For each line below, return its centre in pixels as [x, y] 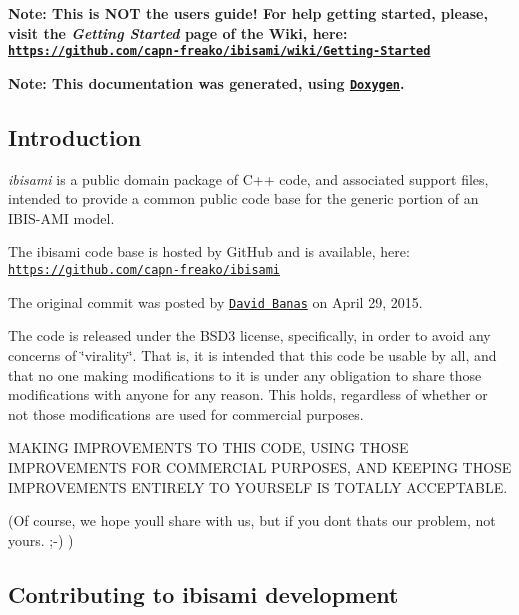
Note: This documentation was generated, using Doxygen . [206, 82]
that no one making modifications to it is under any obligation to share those [245, 374]
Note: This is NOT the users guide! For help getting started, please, [248, 13]
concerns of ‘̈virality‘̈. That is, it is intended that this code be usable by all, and [252, 354]
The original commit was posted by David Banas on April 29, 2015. [215, 301]
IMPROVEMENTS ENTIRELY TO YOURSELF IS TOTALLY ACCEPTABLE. [258, 486]
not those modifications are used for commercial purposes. [186, 413]
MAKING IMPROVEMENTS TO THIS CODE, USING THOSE [208, 447]
